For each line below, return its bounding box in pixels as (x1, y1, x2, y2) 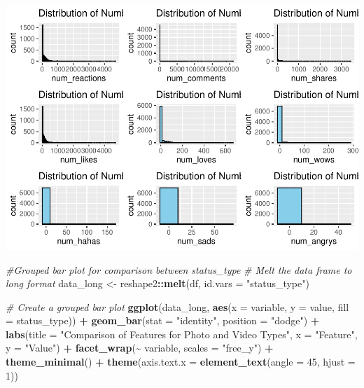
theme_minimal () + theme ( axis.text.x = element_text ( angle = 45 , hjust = (6, 354, 356, 369)
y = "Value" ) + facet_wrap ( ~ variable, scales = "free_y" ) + (6, 340, 274, 355)
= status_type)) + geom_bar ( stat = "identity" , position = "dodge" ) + (6, 313, 320, 328)
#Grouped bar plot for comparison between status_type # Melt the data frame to (6, 262, 352, 277)
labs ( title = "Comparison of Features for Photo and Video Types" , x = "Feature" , (6, 326, 358, 341)
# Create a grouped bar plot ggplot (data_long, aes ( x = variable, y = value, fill (6, 299, 349, 314)
